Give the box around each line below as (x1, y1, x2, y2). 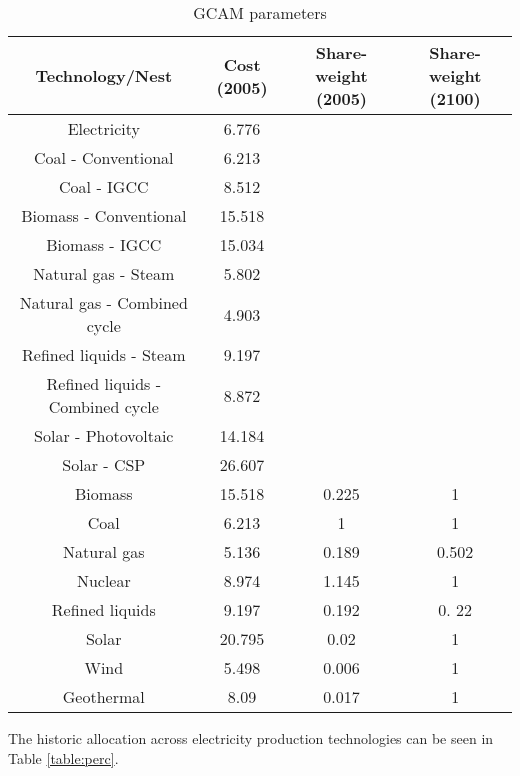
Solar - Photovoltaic (34, 424, 174, 447)
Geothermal (62, 685, 145, 708)
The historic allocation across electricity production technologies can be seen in (8, 728, 494, 748)
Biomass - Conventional (21, 204, 187, 227)
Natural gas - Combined (19, 291, 188, 314)
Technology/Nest (35, 64, 173, 87)
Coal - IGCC (59, 175, 149, 198)
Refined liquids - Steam (22, 343, 186, 366)
